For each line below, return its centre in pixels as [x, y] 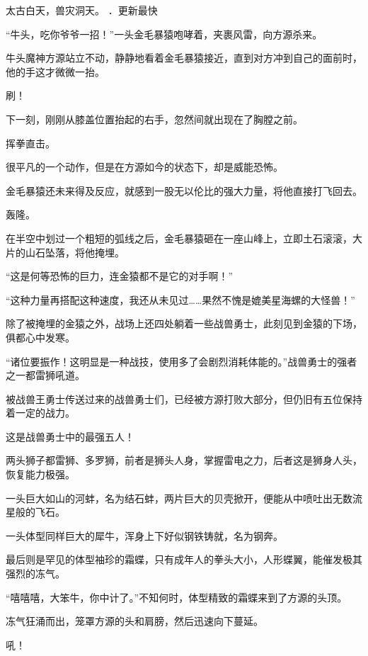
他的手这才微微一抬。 [55, 71]
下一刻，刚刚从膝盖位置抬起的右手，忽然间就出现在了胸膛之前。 [154, 119]
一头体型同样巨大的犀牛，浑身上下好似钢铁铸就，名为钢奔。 [144, 535]
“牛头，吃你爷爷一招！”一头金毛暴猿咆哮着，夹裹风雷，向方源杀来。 [164, 34]
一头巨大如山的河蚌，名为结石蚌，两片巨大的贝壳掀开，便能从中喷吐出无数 [179, 498]
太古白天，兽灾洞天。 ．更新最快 [82, 10]
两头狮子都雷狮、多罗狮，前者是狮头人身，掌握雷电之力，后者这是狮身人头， [184, 460]
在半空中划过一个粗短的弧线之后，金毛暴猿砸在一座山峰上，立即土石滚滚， [179, 238]
